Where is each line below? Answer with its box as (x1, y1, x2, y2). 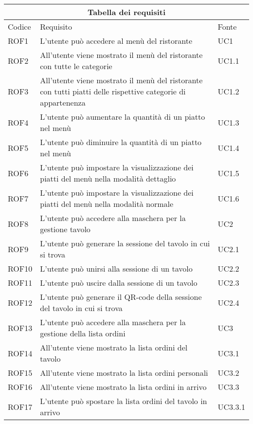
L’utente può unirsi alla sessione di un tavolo (40, 263, 193, 274)
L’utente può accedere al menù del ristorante (40, 35, 193, 46)
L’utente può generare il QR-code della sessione (40, 291, 202, 302)
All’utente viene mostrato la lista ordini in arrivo (40, 381, 207, 392)
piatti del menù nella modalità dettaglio (40, 173, 176, 184)
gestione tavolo (40, 223, 90, 235)
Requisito (40, 21, 72, 32)
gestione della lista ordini (40, 328, 126, 339)
